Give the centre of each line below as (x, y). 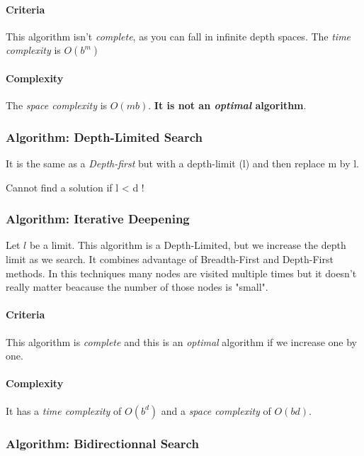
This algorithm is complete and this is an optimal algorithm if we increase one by (181, 341)
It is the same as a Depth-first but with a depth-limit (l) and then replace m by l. (182, 163)
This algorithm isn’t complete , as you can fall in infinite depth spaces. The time (178, 36)
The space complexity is (57, 105)
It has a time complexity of (64, 410)
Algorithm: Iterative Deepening (98, 219)
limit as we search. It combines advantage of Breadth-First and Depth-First (170, 259)
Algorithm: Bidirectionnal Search (102, 444)
